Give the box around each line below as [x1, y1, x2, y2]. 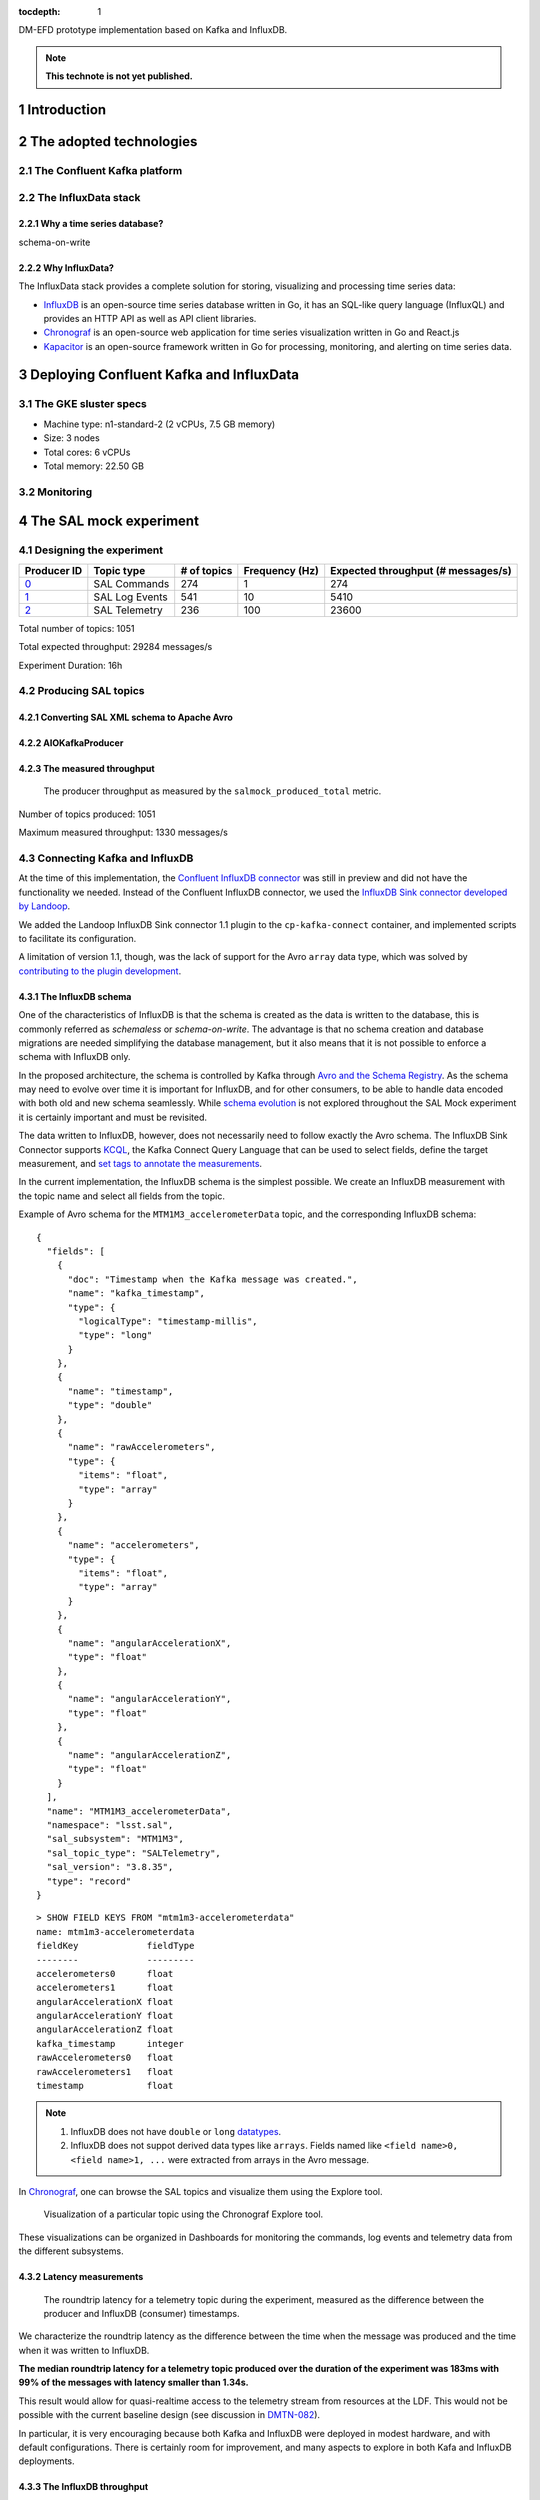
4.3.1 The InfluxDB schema [18, 990, 132, 1002]
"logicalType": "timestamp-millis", [78, 1315, 259, 1327]
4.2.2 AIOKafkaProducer [18, 737, 124, 749]
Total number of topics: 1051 [18, 622, 135, 634]
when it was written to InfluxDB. [18, 2344, 150, 2356]
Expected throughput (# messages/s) [330, 563, 512, 577]
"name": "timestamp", [67, 1385, 174, 1397]
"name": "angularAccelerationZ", [67, 1750, 232, 1761]
